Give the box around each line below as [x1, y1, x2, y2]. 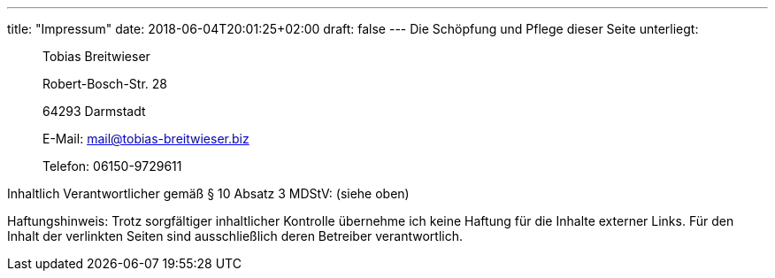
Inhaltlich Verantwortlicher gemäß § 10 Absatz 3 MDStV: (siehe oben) [7, 186, 410, 201]
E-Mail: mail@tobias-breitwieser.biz [42, 131, 249, 146]
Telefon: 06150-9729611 [42, 158, 182, 174]
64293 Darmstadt [42, 104, 146, 119]
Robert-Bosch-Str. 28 [42, 76, 167, 91]
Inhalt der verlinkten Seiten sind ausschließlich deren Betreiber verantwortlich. [7, 228, 463, 243]
